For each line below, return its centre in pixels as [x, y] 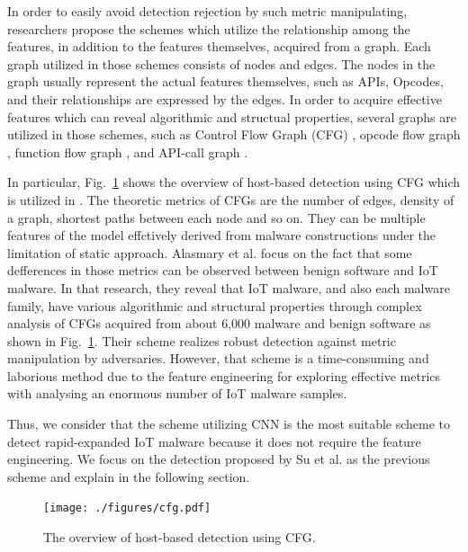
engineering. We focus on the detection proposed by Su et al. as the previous [219, 459]
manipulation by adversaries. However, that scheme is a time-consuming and [218, 358]
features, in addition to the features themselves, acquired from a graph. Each [219, 46]
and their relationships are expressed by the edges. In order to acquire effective [225, 98]
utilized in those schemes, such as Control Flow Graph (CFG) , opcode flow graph [234, 134]
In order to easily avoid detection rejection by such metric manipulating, [207, 11]
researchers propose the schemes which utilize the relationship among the [209, 28]
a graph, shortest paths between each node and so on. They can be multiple [216, 217]
